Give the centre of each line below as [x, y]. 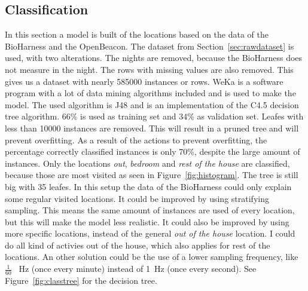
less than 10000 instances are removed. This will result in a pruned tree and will [152, 128]
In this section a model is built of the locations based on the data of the [137, 34]
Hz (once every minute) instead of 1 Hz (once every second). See [138, 269]
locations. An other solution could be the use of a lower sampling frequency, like [152, 257]
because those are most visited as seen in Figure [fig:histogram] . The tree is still [152, 175]
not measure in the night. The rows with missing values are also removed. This [149, 69]
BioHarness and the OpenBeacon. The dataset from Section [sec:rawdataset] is [150, 46]
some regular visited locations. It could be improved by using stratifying [137, 198]
